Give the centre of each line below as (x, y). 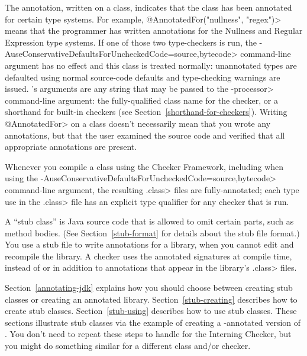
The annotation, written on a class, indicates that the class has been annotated (148, 7)
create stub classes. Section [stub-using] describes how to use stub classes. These (151, 311)
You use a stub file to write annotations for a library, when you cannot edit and (149, 244)
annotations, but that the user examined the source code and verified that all (145, 135)
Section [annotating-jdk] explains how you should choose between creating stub (149, 288)
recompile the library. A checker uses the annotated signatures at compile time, (148, 256)
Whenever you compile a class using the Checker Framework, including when (144, 166)
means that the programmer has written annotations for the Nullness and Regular (154, 31)
